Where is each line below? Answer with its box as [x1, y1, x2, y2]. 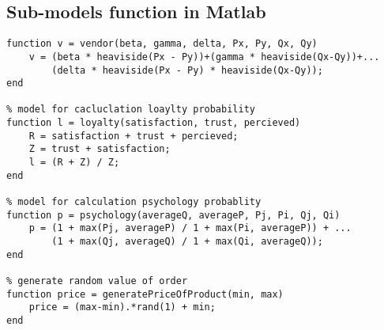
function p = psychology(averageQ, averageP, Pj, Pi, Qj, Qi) [6, 209, 341, 221]
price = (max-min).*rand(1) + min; [28, 302, 216, 313]
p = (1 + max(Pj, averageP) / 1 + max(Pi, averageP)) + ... [28, 222, 352, 234]
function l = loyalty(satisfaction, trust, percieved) [6, 117, 301, 129]
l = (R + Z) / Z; [28, 157, 120, 169]
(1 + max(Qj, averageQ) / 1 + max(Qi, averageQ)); [51, 236, 323, 248]
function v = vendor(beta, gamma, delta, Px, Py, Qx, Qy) [6, 38, 318, 50]
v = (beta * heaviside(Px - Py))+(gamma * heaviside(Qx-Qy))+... [28, 51, 380, 63]
